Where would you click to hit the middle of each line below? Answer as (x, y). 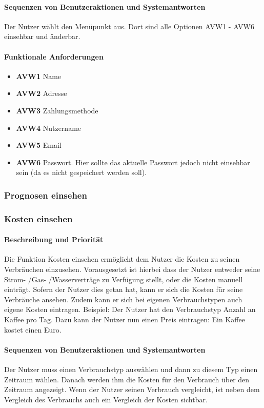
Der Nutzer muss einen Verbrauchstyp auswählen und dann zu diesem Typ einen (131, 369)
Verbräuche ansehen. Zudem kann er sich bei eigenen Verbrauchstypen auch (123, 299)
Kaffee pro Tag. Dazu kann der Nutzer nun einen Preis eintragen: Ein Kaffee (125, 319)
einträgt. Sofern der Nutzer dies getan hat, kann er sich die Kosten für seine (124, 289)
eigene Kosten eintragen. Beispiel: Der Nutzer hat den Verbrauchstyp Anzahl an (130, 309)
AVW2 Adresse (42, 93)
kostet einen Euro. (33, 329)
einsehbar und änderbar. (42, 36)
